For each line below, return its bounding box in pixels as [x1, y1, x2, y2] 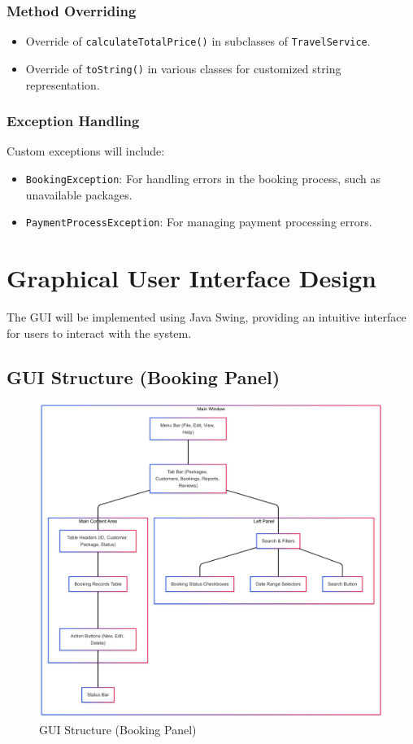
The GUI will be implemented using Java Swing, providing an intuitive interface [7, 308, 406, 325]
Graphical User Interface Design [7, 261, 376, 295]
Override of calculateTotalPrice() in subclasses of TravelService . [25, 33, 371, 50]
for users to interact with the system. [7, 324, 192, 341]
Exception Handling [7, 111, 140, 131]
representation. [25, 76, 100, 93]
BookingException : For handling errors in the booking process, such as [25, 169, 380, 186]
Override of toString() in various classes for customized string [25, 59, 341, 77]
